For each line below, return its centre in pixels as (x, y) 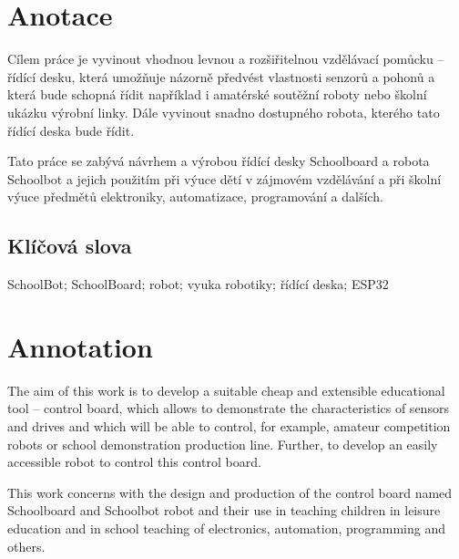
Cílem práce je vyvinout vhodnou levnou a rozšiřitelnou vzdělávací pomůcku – (226, 59)
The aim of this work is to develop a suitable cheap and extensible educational (226, 390)
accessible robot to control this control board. (134, 462)
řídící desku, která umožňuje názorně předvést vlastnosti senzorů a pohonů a (221, 76)
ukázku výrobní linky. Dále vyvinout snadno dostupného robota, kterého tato (224, 112)
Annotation (80, 346)
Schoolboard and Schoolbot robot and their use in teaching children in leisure (224, 510)
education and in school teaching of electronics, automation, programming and (226, 528)
